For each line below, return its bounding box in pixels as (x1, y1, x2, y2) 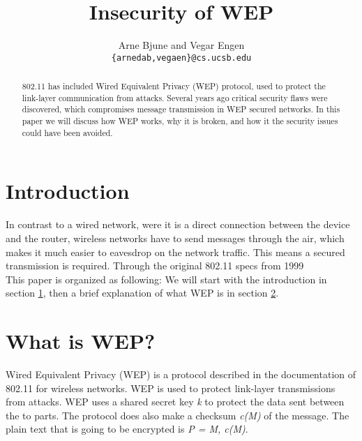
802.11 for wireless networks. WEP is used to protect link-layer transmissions (6, 380, 335, 395)
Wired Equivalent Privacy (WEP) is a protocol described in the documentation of (6, 367, 356, 382)
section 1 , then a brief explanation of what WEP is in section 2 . (6, 285, 279, 300)
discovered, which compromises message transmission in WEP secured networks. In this (22, 103, 340, 115)
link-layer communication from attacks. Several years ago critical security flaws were (22, 91, 328, 103)
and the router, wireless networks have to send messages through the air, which (6, 230, 345, 245)
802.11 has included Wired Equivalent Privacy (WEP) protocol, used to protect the (22, 80, 326, 92)
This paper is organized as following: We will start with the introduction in (6, 271, 327, 286)
